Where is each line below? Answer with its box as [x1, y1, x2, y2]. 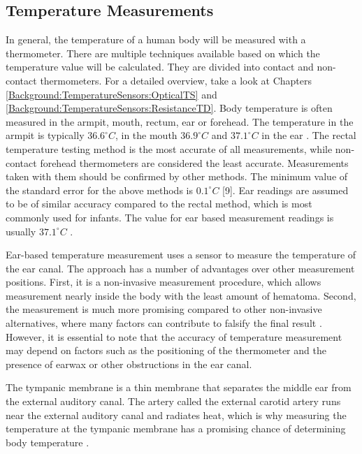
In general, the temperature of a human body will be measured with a [6, 32, 306, 47]
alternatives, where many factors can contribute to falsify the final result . [6, 316, 322, 330]
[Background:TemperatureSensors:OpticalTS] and [6, 87, 217, 101]
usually [6, 224, 36, 238]
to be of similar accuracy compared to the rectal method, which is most [6, 196, 312, 211]
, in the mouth [115, 128, 178, 142]
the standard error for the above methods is [6, 182, 193, 197]
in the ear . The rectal [261, 128, 356, 142]
